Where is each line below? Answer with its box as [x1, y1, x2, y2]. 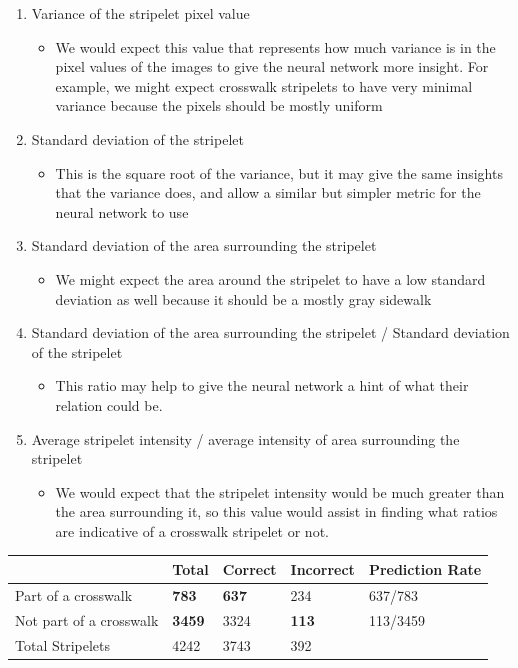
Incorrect [290, 558, 355, 579]
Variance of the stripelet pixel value [31, 3, 250, 23]
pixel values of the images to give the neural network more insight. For [55, 56, 489, 77]
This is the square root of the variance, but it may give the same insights [55, 162, 503, 183]
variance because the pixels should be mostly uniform [55, 95, 383, 116]
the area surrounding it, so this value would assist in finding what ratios [55, 501, 498, 522]
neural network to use [55, 201, 189, 222]
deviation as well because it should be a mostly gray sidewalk [55, 288, 432, 309]
